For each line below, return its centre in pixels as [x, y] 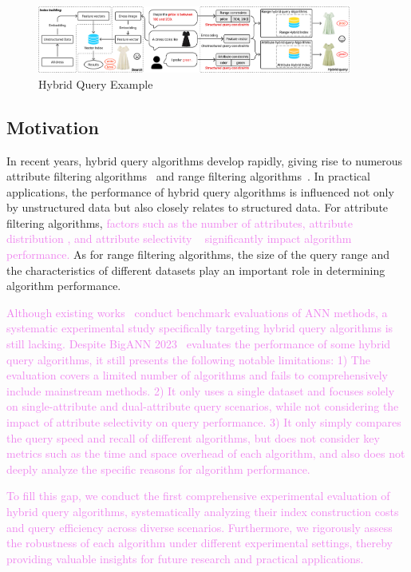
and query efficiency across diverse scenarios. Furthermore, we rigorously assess [200, 527]
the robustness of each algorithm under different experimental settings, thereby [200, 543]
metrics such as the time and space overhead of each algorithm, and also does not [206, 453]
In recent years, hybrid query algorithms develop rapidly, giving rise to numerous [205, 160]
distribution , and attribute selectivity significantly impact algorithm [179, 238]
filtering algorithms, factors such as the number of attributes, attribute [180, 222]
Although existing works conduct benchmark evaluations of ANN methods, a [197, 312]
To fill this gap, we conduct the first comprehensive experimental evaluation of [198, 496]
